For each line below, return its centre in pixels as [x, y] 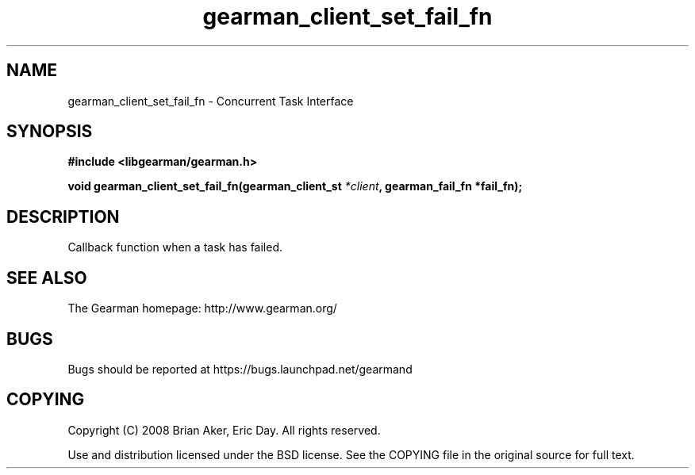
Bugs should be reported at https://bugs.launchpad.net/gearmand [240, 369]
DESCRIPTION [63, 216]
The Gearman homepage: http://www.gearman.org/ [202, 308]
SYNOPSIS [50, 132]
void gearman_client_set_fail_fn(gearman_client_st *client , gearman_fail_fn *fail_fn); [295, 186]
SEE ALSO [47, 278]
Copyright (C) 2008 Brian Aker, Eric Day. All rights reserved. [224, 430]
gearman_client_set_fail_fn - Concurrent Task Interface [211, 101]
